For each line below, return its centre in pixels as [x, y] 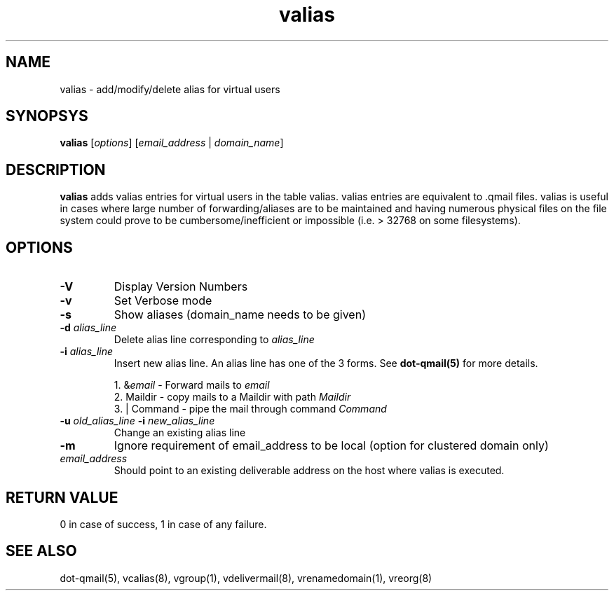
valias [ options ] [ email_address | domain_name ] [172, 143]
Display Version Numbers [181, 287]
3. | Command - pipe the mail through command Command [250, 409]
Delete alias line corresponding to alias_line [214, 340]
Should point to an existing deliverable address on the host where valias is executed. [309, 471]
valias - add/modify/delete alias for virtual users [170, 89]
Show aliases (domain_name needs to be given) [240, 315]
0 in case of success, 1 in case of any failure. [163, 524]
